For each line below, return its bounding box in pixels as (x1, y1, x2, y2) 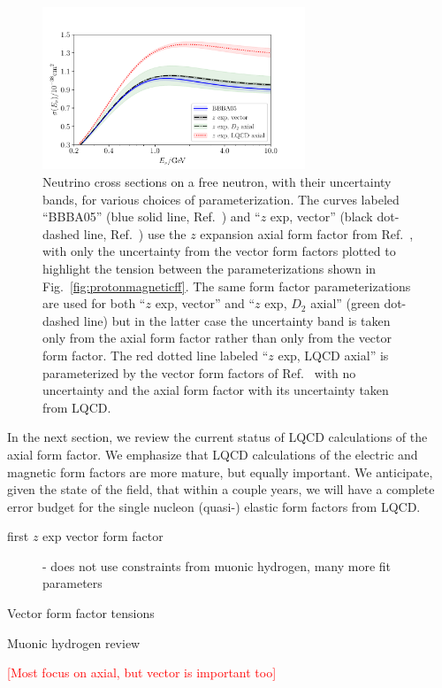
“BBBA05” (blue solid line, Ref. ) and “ (42, 207, 261, 226)
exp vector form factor (42, 527, 164, 545)
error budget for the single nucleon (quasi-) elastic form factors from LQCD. (7, 497, 421, 515)
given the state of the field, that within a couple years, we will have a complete (7, 480, 435, 499)
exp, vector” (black (270, 207, 373, 226)
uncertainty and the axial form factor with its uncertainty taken (42, 381, 389, 399)
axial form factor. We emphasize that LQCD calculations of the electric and (7, 444, 418, 463)
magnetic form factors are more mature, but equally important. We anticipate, (7, 462, 433, 481)
